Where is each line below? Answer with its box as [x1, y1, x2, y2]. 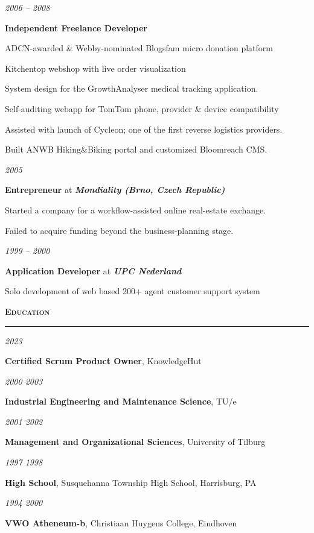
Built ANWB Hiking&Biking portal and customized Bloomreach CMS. [5, 143, 268, 156]
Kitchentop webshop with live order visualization [5, 61, 186, 74]
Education [5, 304, 50, 317]
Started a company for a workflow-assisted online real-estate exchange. [5, 203, 266, 216]
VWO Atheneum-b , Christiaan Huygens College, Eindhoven [5, 516, 237, 529]
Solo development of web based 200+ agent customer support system [5, 285, 260, 297]
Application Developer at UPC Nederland [5, 264, 182, 277]
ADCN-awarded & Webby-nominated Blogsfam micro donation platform [5, 42, 273, 54]
